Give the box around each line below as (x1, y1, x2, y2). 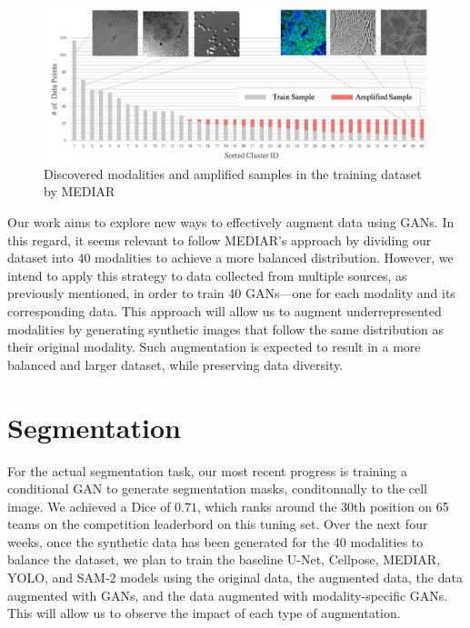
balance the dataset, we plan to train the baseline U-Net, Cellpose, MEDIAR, (7, 550, 441, 569)
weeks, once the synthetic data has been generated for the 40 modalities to (7, 532, 424, 551)
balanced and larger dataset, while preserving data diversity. (7, 354, 344, 374)
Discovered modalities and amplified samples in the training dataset (44, 164, 422, 183)
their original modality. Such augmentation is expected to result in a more (7, 337, 421, 356)
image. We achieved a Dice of (7, 496, 171, 515)
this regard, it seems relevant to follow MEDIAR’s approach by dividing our (7, 230, 432, 249)
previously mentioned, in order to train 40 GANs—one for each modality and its (7, 284, 455, 303)
